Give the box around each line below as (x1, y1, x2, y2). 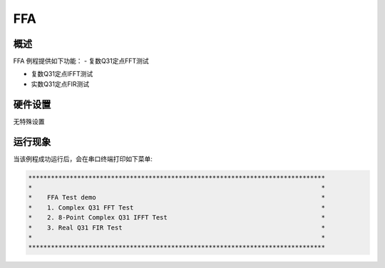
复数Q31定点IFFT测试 (31, 70, 93, 78)
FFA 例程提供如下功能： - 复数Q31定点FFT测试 (13, 57, 149, 66)
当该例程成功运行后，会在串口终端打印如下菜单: (13, 154, 153, 163)
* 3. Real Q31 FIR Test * (28, 223, 326, 232)
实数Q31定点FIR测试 (31, 79, 90, 88)
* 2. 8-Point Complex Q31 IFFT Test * (28, 214, 326, 222)
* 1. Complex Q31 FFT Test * (28, 203, 326, 212)
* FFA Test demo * (28, 193, 326, 202)
